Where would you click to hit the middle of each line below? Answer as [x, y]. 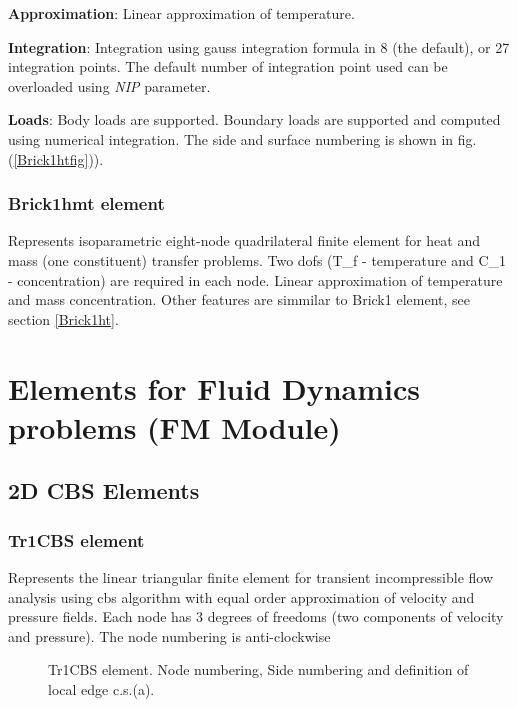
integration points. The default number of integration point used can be [228, 66]
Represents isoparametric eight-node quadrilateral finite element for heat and [244, 240]
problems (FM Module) [174, 426]
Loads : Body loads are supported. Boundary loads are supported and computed [254, 119]
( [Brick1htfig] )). [56, 158]
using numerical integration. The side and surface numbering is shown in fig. [242, 138]
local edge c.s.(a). [101, 688]
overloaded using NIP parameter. [109, 85]
